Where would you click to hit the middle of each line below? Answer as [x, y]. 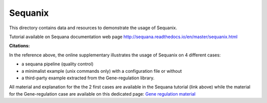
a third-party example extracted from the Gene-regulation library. [88, 78]
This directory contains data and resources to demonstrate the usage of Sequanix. [93, 28]
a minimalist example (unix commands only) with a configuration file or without [102, 71]
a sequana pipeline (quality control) [58, 64]
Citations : [20, 46]
